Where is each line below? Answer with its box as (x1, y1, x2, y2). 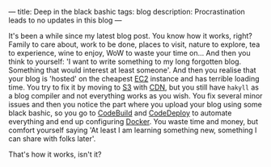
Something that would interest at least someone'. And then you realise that (8, 65, 256, 75)
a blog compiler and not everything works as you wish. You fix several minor (8, 91, 263, 100)
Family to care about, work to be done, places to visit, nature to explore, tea (8, 40, 260, 49)
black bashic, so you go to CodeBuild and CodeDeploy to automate (8, 108, 232, 118)
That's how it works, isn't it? (8, 149, 103, 159)
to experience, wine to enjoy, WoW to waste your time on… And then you (8, 48, 251, 57)
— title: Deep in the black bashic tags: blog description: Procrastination (8, 7, 245, 16)
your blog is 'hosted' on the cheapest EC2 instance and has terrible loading (8, 74, 260, 83)
